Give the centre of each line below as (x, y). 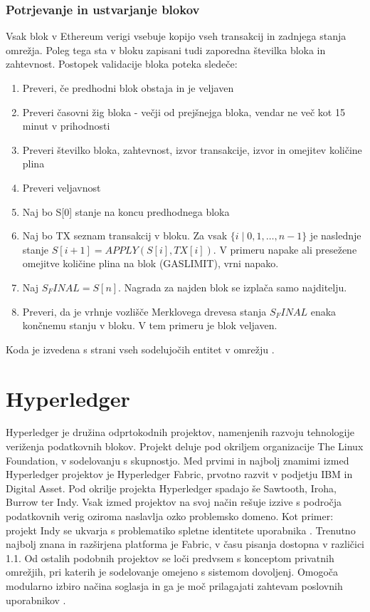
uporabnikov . (36, 600)
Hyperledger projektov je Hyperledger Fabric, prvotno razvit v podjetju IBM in (179, 474)
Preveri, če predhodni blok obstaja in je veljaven (128, 88)
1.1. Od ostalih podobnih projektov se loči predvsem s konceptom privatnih (170, 557)
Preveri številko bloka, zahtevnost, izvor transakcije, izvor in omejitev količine (192, 149)
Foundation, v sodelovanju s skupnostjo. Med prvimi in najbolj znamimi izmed (178, 460)
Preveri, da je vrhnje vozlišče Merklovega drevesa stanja (144, 311)
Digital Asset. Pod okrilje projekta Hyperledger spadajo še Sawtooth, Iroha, (171, 488)
